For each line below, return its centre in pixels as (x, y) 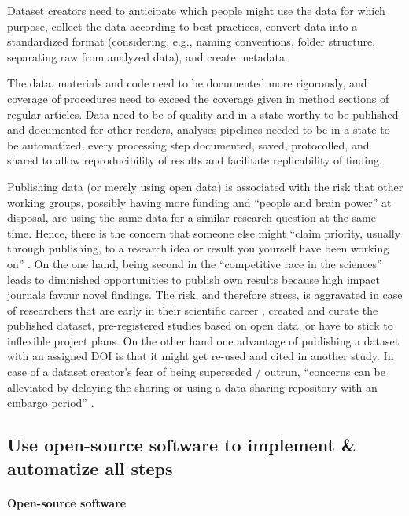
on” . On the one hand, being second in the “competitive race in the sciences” (195, 263)
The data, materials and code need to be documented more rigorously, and (187, 83)
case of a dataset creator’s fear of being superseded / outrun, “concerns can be (196, 372)
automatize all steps (90, 468)
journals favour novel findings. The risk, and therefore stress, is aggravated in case (205, 295)
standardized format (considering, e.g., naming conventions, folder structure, (192, 41)
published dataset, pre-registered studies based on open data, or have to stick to (200, 325)
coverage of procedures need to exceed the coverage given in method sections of (198, 98)
